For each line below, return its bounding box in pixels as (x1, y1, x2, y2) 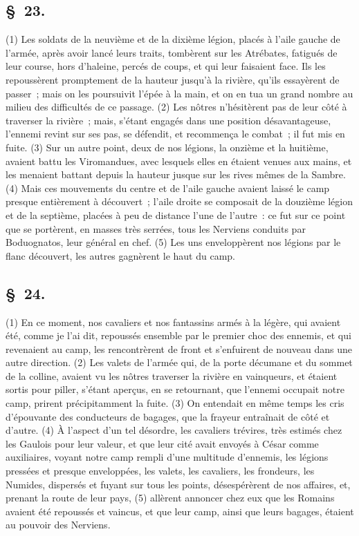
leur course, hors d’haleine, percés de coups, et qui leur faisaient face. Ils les (6, 59, 326, 73)
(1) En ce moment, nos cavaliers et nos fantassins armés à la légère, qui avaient (6, 314, 341, 329)
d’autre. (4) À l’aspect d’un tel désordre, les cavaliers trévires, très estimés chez (6, 423, 342, 437)
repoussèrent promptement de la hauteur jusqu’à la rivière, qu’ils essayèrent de (6, 72, 340, 86)
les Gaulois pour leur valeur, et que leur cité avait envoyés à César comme (6, 436, 319, 450)
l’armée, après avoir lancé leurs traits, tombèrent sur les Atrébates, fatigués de (6, 45, 338, 59)
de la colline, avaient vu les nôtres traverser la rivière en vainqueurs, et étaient (6, 368, 338, 383)
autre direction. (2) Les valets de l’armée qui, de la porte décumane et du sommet (6, 355, 353, 370)
